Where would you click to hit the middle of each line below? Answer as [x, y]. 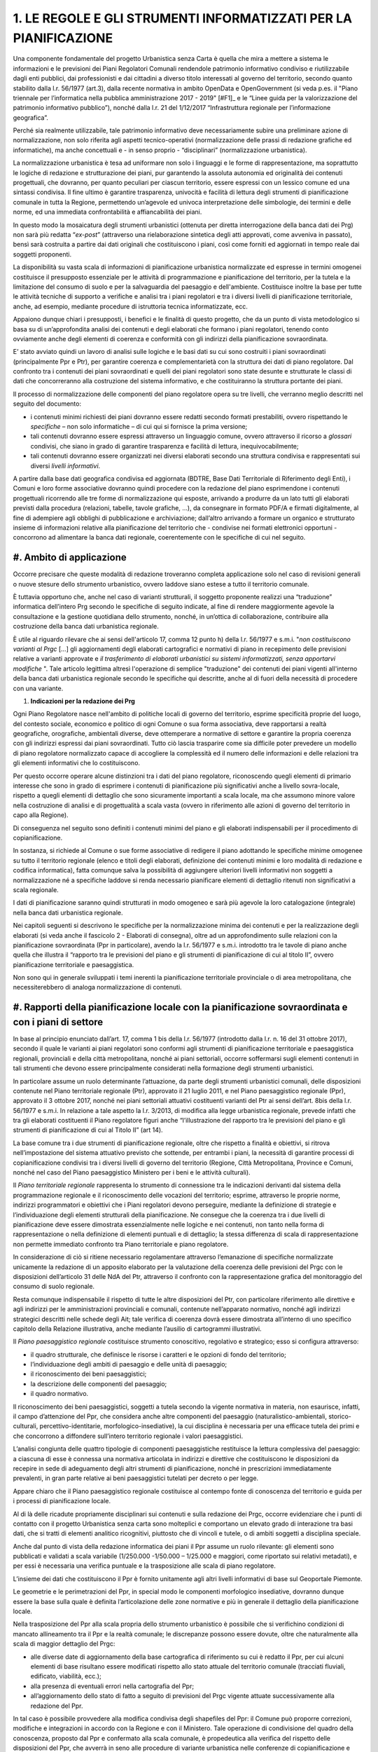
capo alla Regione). [41, 815]
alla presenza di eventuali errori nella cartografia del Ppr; [112, 1686]
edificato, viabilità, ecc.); [66, 1676]
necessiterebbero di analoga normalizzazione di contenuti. [97, 987]
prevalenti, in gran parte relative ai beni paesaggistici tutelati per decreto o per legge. [136, 1478]
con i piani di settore [58, 1022]
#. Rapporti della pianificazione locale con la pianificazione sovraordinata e [180, 1007]
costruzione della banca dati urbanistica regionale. [86, 627]
